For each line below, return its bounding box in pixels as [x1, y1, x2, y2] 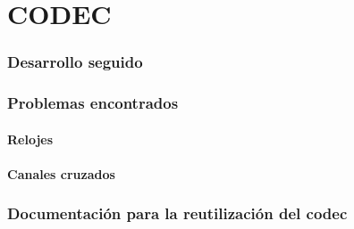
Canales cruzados [7, 164, 115, 183]
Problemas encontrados [7, 92, 179, 114]
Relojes [7, 129, 54, 148]
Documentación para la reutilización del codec [7, 202, 348, 225]
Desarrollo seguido [7, 51, 143, 73]
